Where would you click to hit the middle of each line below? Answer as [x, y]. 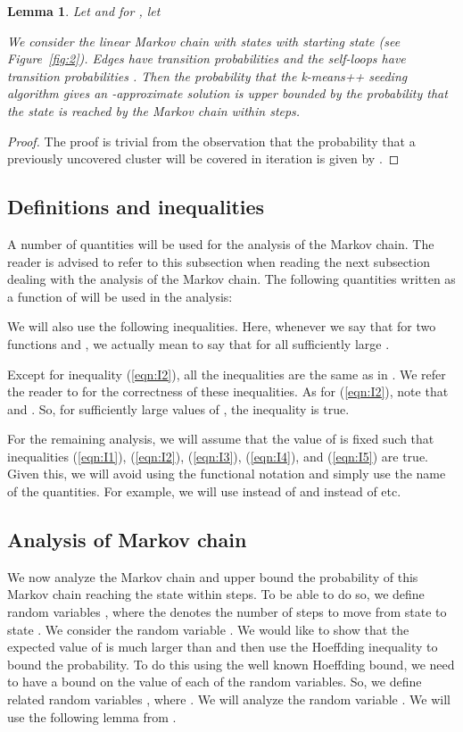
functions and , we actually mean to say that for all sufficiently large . [198, 343]
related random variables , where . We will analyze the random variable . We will [229, 699]
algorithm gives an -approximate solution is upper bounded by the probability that [227, 93]
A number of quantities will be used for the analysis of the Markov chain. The [221, 243]
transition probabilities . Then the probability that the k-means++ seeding [207, 75]
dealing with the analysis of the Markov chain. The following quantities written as [231, 279]
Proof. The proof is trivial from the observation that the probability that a [211, 141]
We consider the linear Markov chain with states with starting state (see [204, 41]
